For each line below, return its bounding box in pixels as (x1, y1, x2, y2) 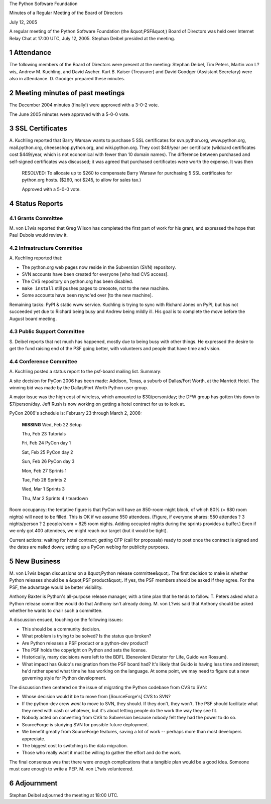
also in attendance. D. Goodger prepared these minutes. (9, 76, 125, 82)
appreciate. (22, 735, 46, 742)
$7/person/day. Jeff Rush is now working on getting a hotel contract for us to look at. (9, 401, 185, 407)
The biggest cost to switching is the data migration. (22, 742, 128, 748)
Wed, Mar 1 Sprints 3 (22, 486, 65, 492)
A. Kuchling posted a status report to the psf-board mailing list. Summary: (9, 369, 162, 375)
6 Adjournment (9, 779, 58, 787)
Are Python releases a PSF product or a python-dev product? (22, 640, 149, 646)
